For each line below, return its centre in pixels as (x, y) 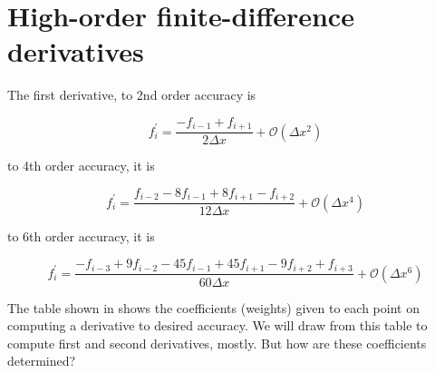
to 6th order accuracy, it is (81, 236)
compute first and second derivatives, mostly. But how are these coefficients (217, 343)
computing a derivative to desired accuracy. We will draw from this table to (217, 325)
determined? (42, 361)
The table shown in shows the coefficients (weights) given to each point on (213, 307)
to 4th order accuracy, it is (81, 166)
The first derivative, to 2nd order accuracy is (132, 95)
